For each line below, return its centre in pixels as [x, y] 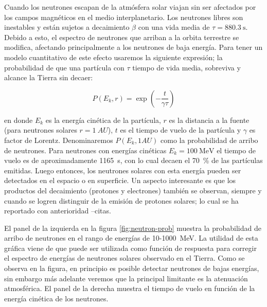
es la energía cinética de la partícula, [103, 120]
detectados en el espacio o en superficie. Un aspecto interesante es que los [120, 180]
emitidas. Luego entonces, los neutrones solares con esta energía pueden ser [123, 170]
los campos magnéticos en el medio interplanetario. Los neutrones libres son [124, 17]
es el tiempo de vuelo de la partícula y [181, 130]
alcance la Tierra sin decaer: [49, 77]
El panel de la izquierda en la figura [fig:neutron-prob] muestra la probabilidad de [133, 228]
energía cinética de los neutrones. [56, 298]
